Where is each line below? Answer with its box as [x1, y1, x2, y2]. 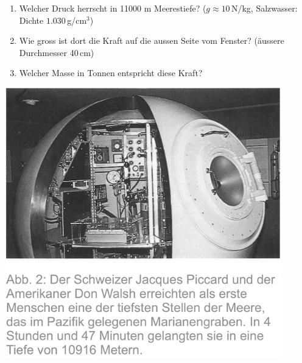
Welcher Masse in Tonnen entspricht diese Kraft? [19, 66, 203, 79]
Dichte [19, 13, 44, 26]
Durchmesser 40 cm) [19, 46, 94, 58]
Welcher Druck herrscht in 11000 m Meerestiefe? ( [19, 2, 206, 14]
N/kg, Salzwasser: [231, 2, 298, 14]
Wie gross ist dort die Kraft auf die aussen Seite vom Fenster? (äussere [19, 34, 284, 47]
